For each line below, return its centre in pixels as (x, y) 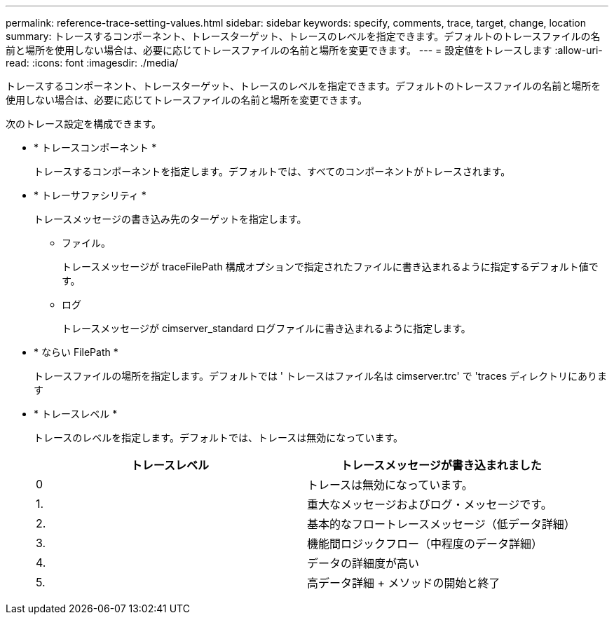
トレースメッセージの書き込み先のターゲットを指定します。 (170, 219)
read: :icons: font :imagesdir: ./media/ (92, 63)
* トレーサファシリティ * (90, 195)
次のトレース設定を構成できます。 (83, 124)
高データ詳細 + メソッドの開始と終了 (403, 583)
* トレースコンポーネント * (95, 147)
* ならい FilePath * (76, 352)
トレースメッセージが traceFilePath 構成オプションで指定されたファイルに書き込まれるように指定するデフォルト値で (330, 267)
